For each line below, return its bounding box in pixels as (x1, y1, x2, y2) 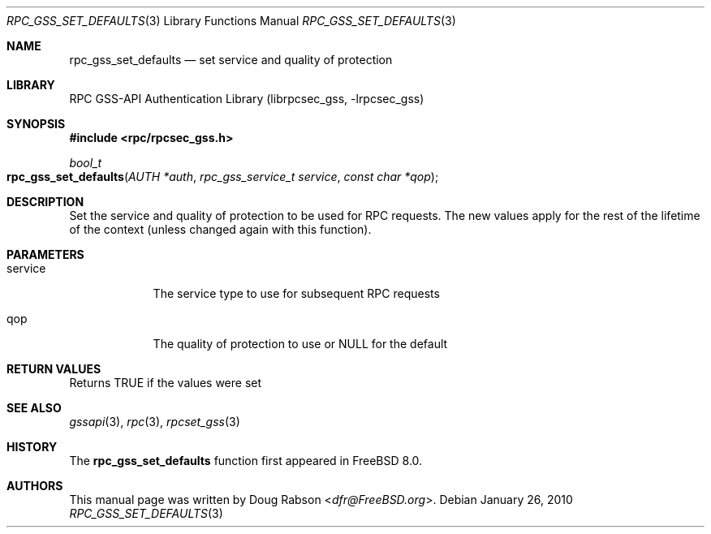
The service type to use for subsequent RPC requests (153, 286, 440, 300)
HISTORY (6, 440, 58, 454)
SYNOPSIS (6, 117, 66, 131)
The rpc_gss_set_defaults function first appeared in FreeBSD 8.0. (69, 454, 423, 467)
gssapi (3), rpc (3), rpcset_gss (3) (69, 415, 240, 428)
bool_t (69, 156, 102, 170)
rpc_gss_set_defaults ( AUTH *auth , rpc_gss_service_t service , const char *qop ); (6, 170, 439, 183)
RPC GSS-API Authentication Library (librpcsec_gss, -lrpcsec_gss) (69, 92, 424, 106)
